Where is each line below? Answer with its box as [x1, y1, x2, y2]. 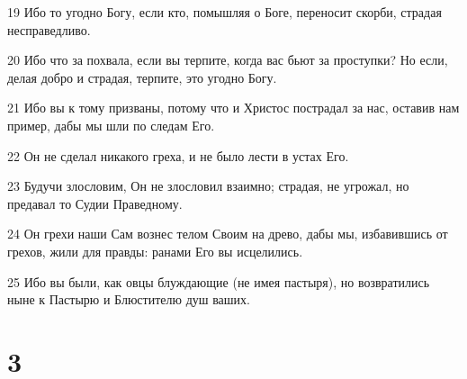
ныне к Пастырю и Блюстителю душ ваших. [7, 290, 251, 309]
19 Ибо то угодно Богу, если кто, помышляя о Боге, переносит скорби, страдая [7, 3, 442, 21]
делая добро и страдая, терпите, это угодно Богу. [7, 68, 277, 86]
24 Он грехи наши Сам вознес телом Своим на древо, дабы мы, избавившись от [7, 224, 448, 243]
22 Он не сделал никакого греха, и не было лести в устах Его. [7, 146, 349, 165]
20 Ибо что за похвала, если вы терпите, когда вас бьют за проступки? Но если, [7, 50, 448, 69]
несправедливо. [7, 20, 91, 39]
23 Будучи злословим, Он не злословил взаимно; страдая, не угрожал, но [7, 176, 409, 195]
